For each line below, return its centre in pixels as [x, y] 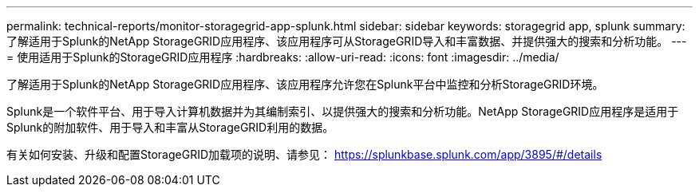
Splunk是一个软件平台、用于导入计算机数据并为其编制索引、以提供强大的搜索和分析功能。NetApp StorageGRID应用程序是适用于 [343, 111]
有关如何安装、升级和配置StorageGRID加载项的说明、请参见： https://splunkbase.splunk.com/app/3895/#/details [304, 154]
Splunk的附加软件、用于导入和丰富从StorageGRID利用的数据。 [170, 127]
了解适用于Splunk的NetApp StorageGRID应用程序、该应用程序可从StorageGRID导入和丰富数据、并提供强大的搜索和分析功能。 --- [347, 41]
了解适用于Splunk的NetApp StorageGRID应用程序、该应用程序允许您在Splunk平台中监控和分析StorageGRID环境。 [305, 84]
